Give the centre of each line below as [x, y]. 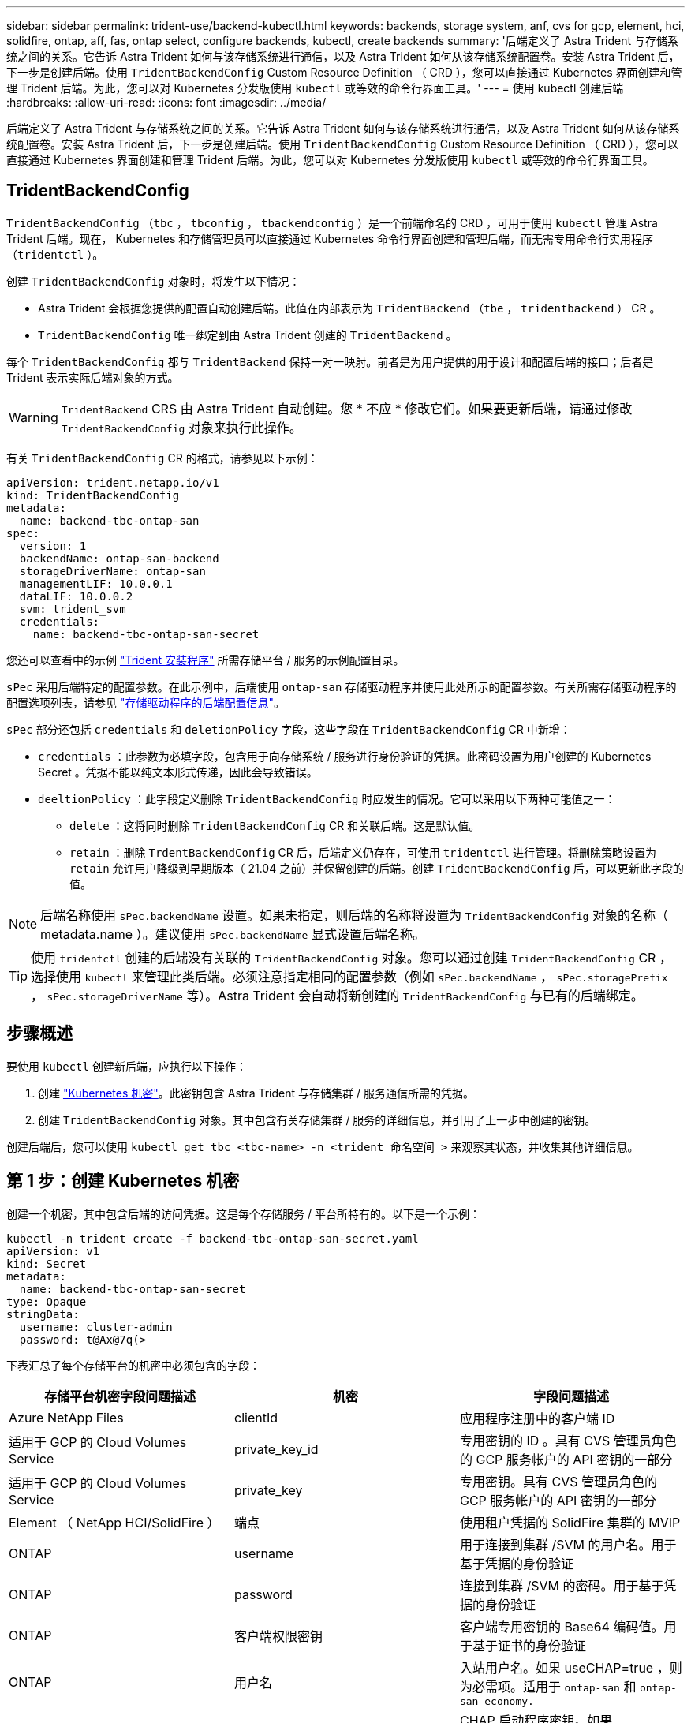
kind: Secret [47, 1263]
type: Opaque [47, 1301]
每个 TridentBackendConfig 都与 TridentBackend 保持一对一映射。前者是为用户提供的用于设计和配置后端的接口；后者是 [330, 361]
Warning [34, 417]
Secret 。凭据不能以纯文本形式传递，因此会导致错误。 [178, 772]
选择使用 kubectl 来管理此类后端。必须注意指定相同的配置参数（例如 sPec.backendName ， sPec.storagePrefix [349, 976]
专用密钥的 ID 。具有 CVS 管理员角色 [568, 1440]
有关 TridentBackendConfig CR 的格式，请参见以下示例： [162, 458]
